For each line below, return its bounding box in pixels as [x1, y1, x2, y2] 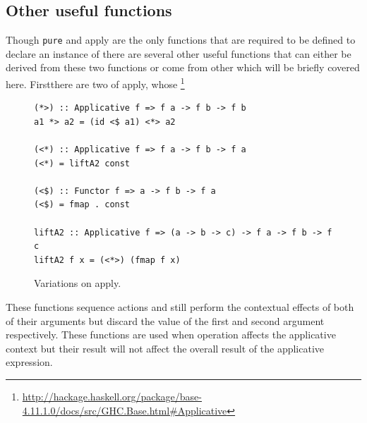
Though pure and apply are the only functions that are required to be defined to [6, 32, 356, 47]
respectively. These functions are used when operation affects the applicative [6, 327, 336, 342]
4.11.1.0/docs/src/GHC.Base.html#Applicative [22, 403, 227, 417]
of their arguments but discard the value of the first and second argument [6, 313, 325, 328]
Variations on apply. [34, 276, 121, 290]
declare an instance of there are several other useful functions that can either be [6, 46, 351, 61]
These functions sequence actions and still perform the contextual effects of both [6, 300, 354, 314]
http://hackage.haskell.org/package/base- [22, 388, 202, 403]
